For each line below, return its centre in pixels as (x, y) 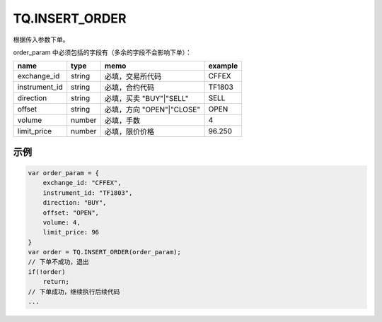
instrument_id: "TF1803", (88, 193)
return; (56, 282)
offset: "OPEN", (71, 213)
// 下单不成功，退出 (58, 262)
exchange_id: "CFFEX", (82, 183)
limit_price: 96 (71, 232)
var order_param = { (63, 173)
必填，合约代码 (129, 88)
